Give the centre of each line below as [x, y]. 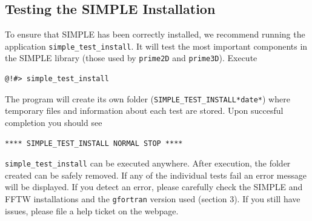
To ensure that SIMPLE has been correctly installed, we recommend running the [155, 34]
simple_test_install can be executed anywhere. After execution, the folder [148, 163]
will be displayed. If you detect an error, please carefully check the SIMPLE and [154, 187]
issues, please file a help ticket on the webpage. [92, 210]
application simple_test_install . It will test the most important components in [156, 46]
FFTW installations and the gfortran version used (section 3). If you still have [153, 198]
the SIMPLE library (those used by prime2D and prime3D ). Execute [131, 58]
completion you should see [54, 122]
